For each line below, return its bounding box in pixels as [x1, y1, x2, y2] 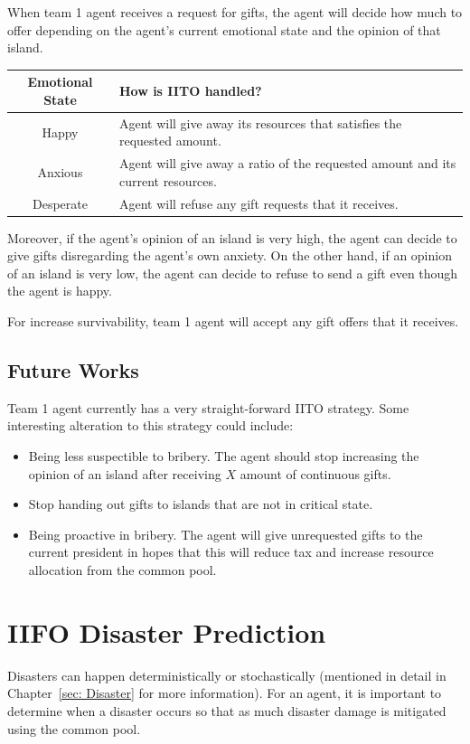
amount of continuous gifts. [240, 464, 391, 483]
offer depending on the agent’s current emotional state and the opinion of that [7, 20, 441, 39]
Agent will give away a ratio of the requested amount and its [118, 154, 456, 173]
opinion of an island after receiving [28, 464, 221, 483]
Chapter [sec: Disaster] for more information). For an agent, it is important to [7, 683, 442, 702]
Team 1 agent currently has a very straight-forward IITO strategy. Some [7, 398, 409, 417]
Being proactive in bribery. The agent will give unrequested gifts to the [28, 524, 423, 543]
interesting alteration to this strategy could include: [7, 416, 294, 435]
